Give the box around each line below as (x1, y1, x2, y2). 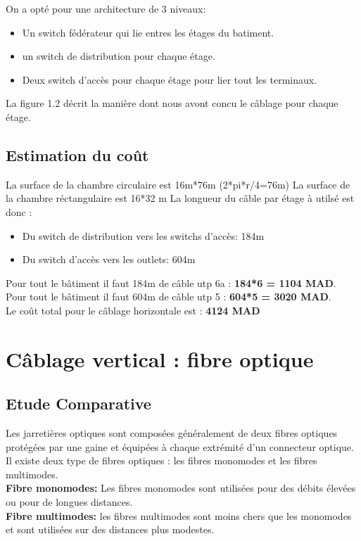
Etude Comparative (6, 393, 151, 414)
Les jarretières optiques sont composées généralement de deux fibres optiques (6, 426, 338, 440)
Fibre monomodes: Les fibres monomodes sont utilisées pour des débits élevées (6, 480, 356, 495)
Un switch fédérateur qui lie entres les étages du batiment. (22, 25, 274, 39)
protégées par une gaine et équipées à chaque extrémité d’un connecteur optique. (6, 439, 354, 454)
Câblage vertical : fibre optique (6, 344, 314, 373)
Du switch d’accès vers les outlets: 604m (22, 252, 196, 267)
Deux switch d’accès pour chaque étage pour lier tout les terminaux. (22, 72, 317, 87)
